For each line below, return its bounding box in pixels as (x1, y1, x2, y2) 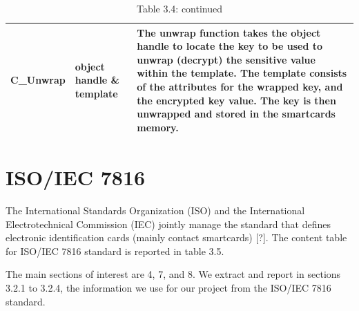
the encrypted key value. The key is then (137, 93, 336, 107)
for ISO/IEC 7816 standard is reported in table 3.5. (6, 243, 224, 258)
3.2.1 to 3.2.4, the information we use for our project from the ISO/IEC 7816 (6, 280, 331, 294)
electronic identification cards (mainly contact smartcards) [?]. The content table (6, 230, 347, 245)
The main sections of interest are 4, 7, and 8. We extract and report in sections (6, 267, 341, 281)
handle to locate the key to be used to (137, 39, 323, 53)
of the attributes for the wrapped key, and (137, 79, 343, 93)
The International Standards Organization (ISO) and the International (6, 202, 305, 217)
